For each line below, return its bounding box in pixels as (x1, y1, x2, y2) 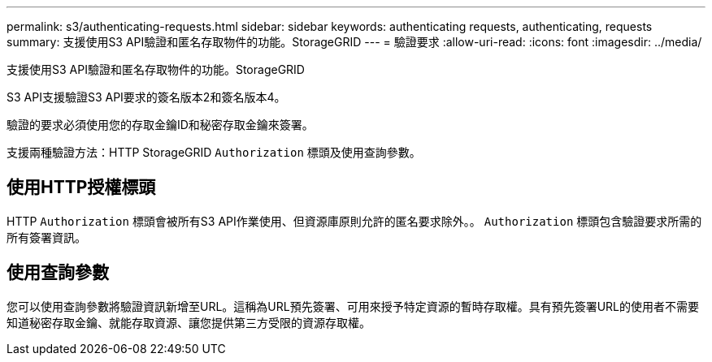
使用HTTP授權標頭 (7, 177, 156, 198)
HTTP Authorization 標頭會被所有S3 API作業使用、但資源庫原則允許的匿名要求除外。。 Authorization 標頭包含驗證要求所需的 (7, 213, 702, 228)
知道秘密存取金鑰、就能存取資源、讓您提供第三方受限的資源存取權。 (7, 315, 371, 330)
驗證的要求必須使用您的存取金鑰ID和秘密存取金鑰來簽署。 (7, 118, 314, 131)
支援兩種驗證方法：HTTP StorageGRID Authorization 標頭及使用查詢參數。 (7, 145, 421, 159)
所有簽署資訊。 (7, 230, 86, 244)
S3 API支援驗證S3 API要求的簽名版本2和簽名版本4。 (7, 90, 286, 104)
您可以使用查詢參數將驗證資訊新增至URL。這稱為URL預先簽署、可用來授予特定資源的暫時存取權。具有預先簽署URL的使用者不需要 (7, 299, 700, 313)
